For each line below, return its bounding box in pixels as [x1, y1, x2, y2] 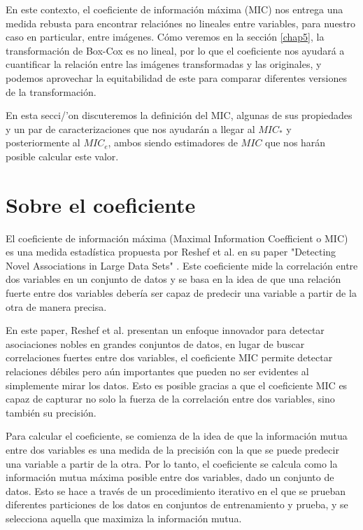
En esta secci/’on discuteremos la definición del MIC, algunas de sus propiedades [6, 108, 353, 123]
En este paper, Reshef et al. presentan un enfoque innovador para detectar [6, 323, 325, 337]
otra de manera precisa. [6, 299, 107, 314]
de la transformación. [6, 84, 97, 99]
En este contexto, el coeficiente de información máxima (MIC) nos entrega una [6, 2, 343, 16]
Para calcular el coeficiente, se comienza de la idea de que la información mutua [6, 428, 348, 443]
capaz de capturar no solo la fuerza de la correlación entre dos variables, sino [6, 391, 335, 406]
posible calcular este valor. [6, 148, 119, 163]
